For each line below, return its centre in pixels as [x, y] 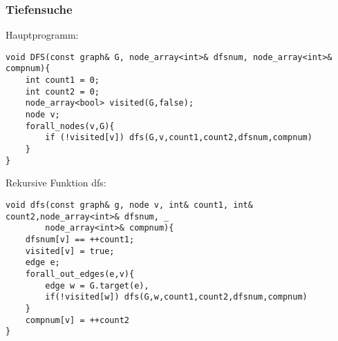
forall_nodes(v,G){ [70, 126]
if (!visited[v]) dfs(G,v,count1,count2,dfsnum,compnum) [179, 138]
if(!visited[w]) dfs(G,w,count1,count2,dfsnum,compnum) [176, 297]
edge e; [43, 263]
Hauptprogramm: [42, 35]
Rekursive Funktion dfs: [56, 183]
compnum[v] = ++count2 [77, 320]
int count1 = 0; [63, 80]
